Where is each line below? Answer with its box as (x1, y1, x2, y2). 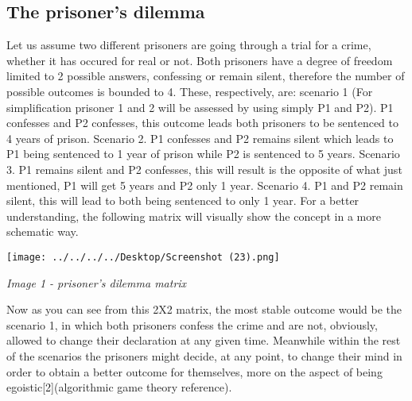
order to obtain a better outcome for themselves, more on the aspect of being (6, 363, 383, 380)
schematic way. (6, 223, 79, 240)
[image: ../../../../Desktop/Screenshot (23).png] (6, 251, 280, 263)
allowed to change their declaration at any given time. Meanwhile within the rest (6, 332, 401, 349)
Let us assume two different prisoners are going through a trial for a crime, (6, 37, 371, 53)
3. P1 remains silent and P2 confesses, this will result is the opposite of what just (6, 160, 402, 177)
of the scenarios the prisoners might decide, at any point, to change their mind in (6, 347, 402, 364)
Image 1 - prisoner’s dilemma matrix (6, 274, 187, 291)
